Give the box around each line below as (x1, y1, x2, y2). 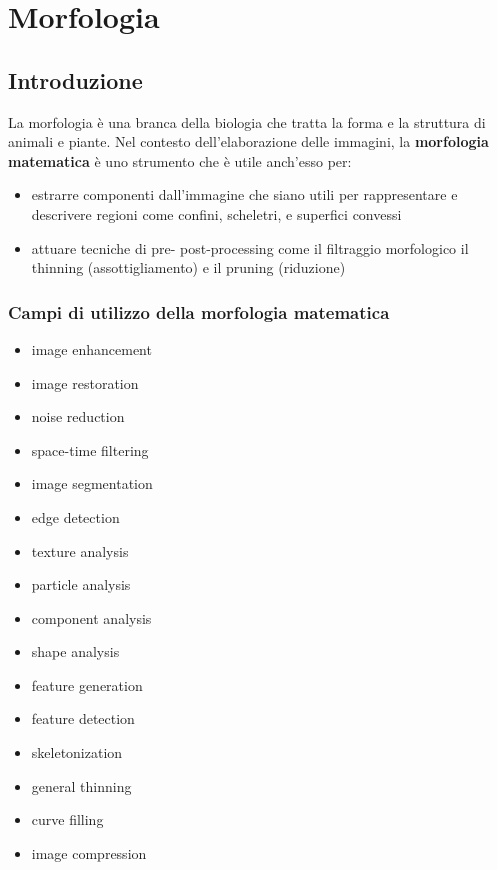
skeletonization (31, 742, 123, 763)
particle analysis (31, 574, 131, 595)
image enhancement (31, 338, 152, 359)
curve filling (31, 809, 104, 830)
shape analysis (31, 641, 120, 662)
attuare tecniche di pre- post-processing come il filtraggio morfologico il (31, 237, 469, 258)
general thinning (31, 775, 132, 796)
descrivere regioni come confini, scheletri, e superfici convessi (31, 203, 402, 224)
